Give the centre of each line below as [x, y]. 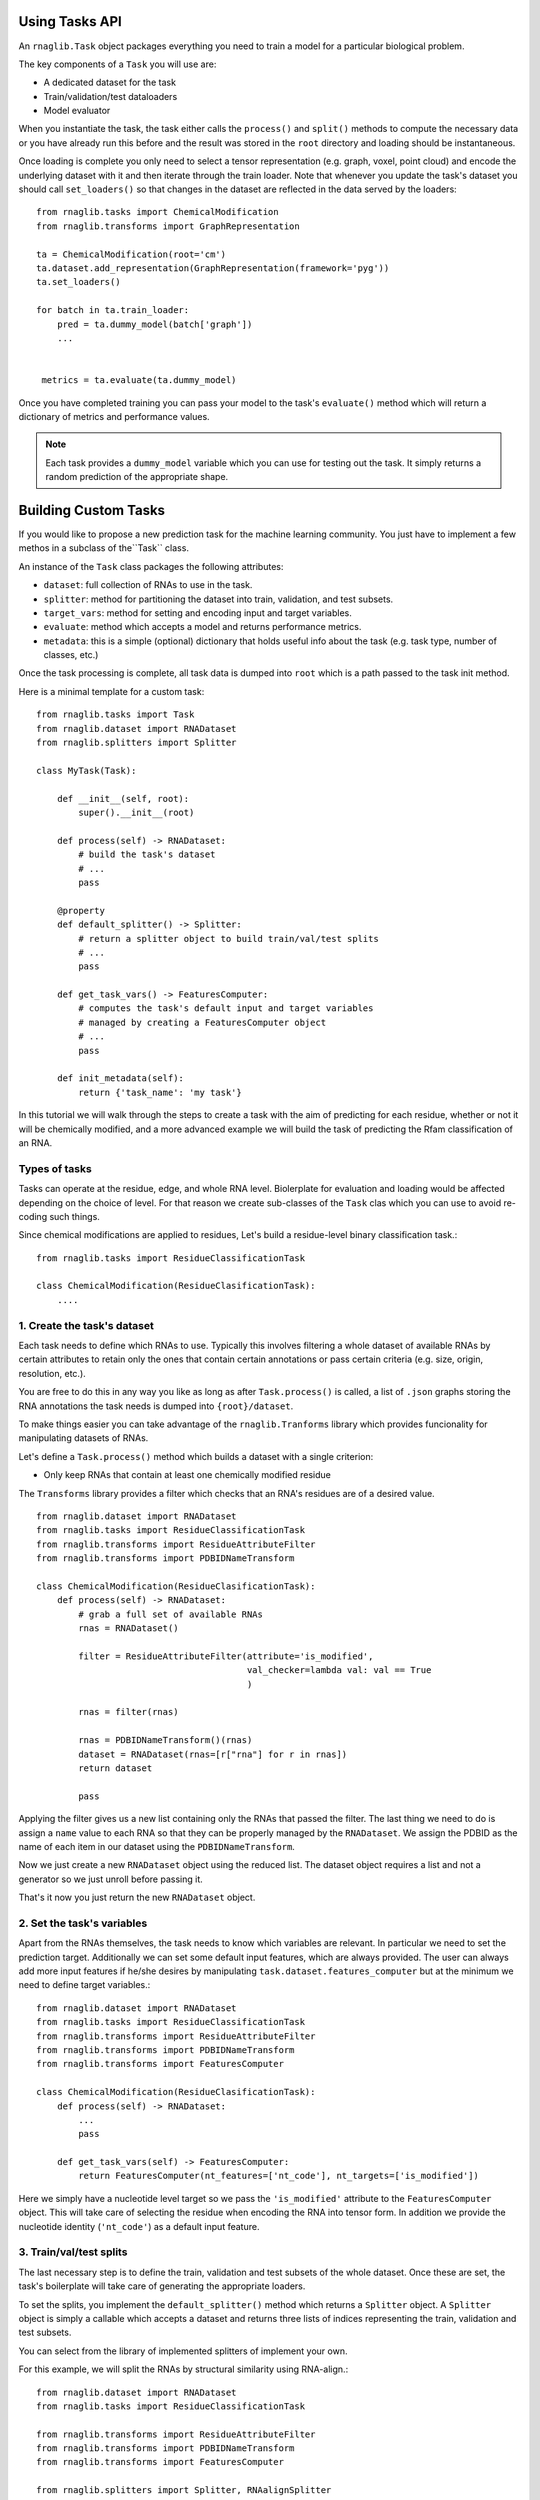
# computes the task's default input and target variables [226, 1008]
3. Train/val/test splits [73, 2252]
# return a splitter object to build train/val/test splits [228, 938]
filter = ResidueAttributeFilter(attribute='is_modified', [226, 1656]
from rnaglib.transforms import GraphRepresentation [168, 226]
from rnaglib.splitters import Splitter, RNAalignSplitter [184, 2490]
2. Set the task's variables [83, 1923]
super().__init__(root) [136, 812]
